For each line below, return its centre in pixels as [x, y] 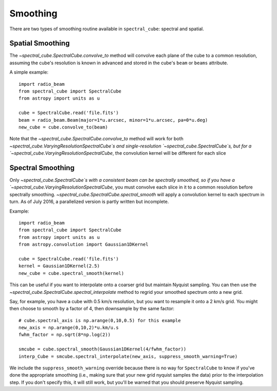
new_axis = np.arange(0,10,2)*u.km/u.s [69, 328]
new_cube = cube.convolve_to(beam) [63, 127]
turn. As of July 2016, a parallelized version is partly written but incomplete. [89, 202]
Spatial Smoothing [40, 43]
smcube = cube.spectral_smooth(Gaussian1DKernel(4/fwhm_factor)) [103, 349]
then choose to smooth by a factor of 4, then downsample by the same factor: [92, 309]
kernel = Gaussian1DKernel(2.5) [59, 266]
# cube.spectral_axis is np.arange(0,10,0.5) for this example [100, 320]
